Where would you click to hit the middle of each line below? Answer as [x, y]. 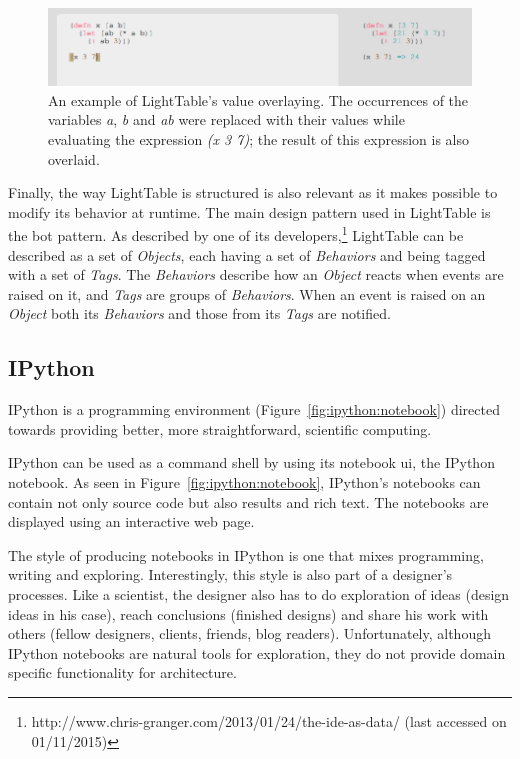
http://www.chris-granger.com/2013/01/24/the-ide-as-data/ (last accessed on [269, 721]
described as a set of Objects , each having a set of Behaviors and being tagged [247, 254]
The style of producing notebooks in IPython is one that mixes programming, [246, 554]
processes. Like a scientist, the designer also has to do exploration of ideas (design [259, 594]
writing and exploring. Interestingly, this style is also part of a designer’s [230, 574]
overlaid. [74, 158]
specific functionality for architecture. [122, 672]
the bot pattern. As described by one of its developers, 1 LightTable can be [236, 234]
